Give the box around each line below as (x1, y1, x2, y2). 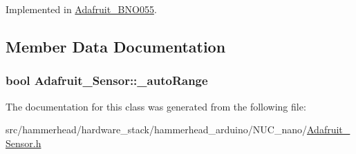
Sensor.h (6, 135, 41, 150)
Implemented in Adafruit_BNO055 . (6, 2, 157, 16)
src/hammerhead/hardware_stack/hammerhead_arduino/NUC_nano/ (6, 122, 307, 137)
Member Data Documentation (6, 35, 226, 57)
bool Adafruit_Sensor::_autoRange (6, 72, 208, 89)
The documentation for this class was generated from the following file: (6, 99, 306, 113)
